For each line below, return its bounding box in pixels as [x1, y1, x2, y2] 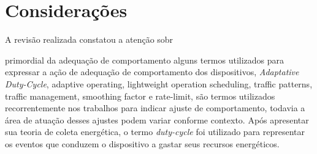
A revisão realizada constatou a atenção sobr [5, 33, 174, 46]
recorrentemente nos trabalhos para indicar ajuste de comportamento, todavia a [5, 101, 305, 114]
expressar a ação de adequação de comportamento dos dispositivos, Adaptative [5, 65, 299, 78]
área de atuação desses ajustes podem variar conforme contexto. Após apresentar [5, 113, 309, 126]
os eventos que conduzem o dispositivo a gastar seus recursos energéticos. [5, 137, 280, 150]
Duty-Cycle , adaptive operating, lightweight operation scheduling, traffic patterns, [5, 77, 313, 90]
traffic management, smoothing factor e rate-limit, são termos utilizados [5, 89, 275, 102]
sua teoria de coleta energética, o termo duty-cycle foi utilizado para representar [5, 125, 305, 138]
